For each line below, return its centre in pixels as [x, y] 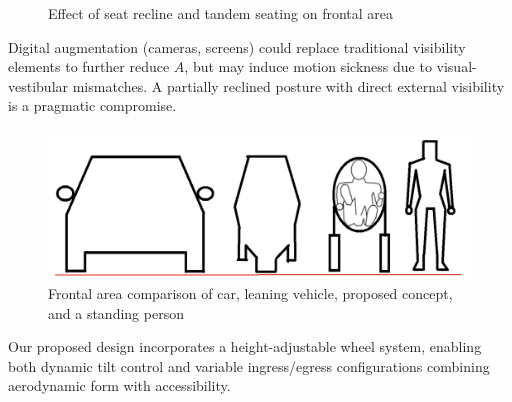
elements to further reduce [89, 66]
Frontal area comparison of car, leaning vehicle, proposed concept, [250, 293]
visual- [456, 66]
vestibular [38, 85]
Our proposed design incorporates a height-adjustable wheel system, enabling [245, 346]
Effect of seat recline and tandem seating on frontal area [221, 13]
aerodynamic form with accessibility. [119, 385]
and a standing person [116, 312]
